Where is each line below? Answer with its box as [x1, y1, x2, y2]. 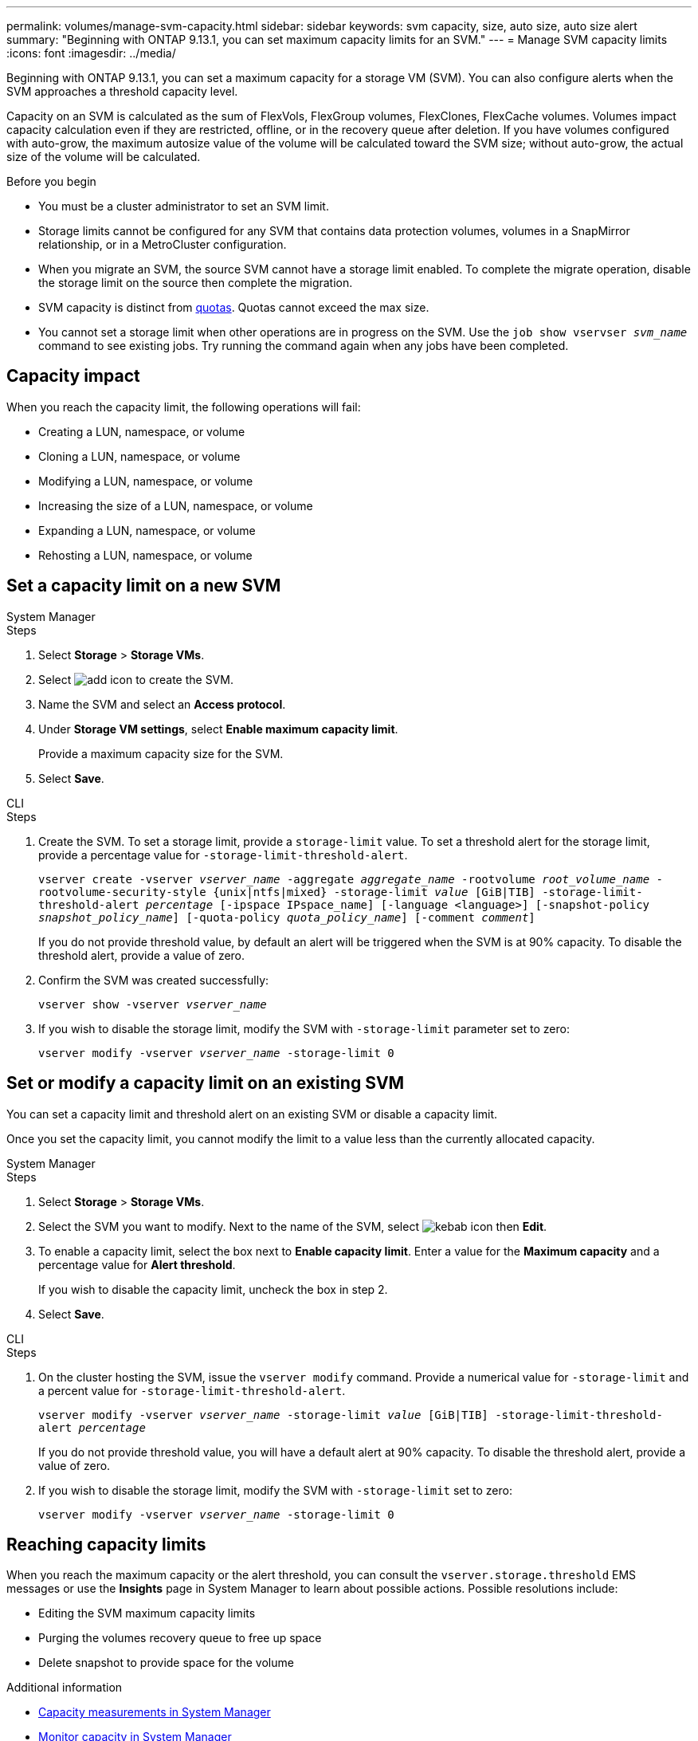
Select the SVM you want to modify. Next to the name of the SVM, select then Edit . [38, 1219, 547, 1233]
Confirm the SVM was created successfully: [38, 973, 269, 987]
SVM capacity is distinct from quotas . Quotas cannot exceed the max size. [38, 301, 429, 314]
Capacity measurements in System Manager [38, 1705, 271, 1719]
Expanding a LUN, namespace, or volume [38, 523, 256, 537]
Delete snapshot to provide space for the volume [38, 1656, 294, 1670]
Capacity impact [6, 366, 140, 387]
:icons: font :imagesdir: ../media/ [6, 46, 176, 60]
